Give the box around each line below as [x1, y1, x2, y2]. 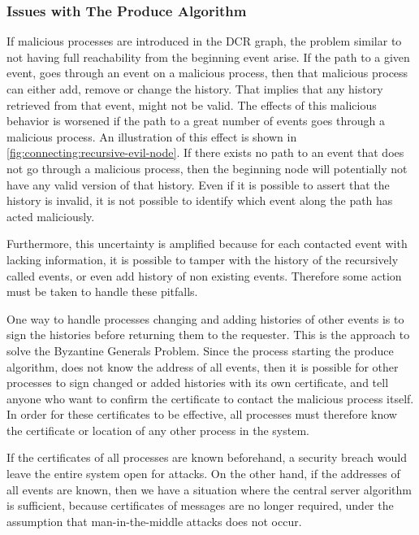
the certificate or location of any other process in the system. [6, 421, 309, 438]
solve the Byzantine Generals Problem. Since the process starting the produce [6, 341, 394, 359]
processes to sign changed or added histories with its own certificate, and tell [6, 374, 389, 391]
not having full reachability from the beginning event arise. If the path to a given [6, 48, 410, 65]
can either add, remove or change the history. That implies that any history [6, 80, 383, 97]
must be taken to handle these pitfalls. [6, 283, 198, 300]
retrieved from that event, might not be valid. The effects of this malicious [6, 96, 377, 113]
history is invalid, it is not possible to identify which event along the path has [6, 192, 393, 209]
